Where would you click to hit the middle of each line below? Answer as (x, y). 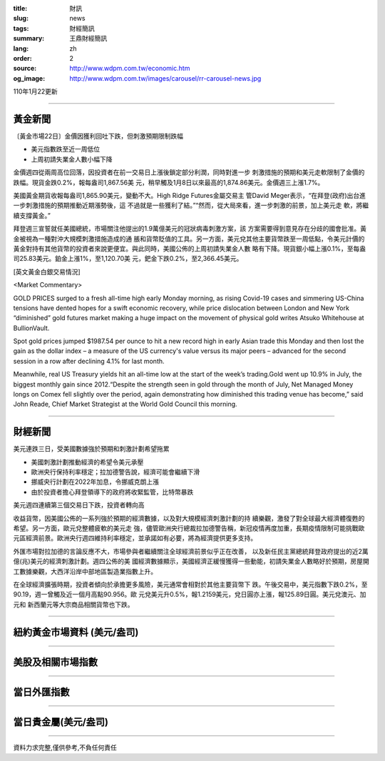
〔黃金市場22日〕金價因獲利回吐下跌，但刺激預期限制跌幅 (98, 136)
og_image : (29, 78)
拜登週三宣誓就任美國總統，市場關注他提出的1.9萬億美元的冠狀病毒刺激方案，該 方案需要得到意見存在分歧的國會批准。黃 (190, 229)
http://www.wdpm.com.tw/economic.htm (130, 69)
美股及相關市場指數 (55, 662)
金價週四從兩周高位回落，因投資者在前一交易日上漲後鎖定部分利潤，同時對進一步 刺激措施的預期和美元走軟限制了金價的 (189, 172)
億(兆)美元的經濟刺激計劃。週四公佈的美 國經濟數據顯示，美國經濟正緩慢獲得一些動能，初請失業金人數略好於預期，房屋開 (191, 562)
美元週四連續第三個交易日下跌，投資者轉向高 (79, 505)
